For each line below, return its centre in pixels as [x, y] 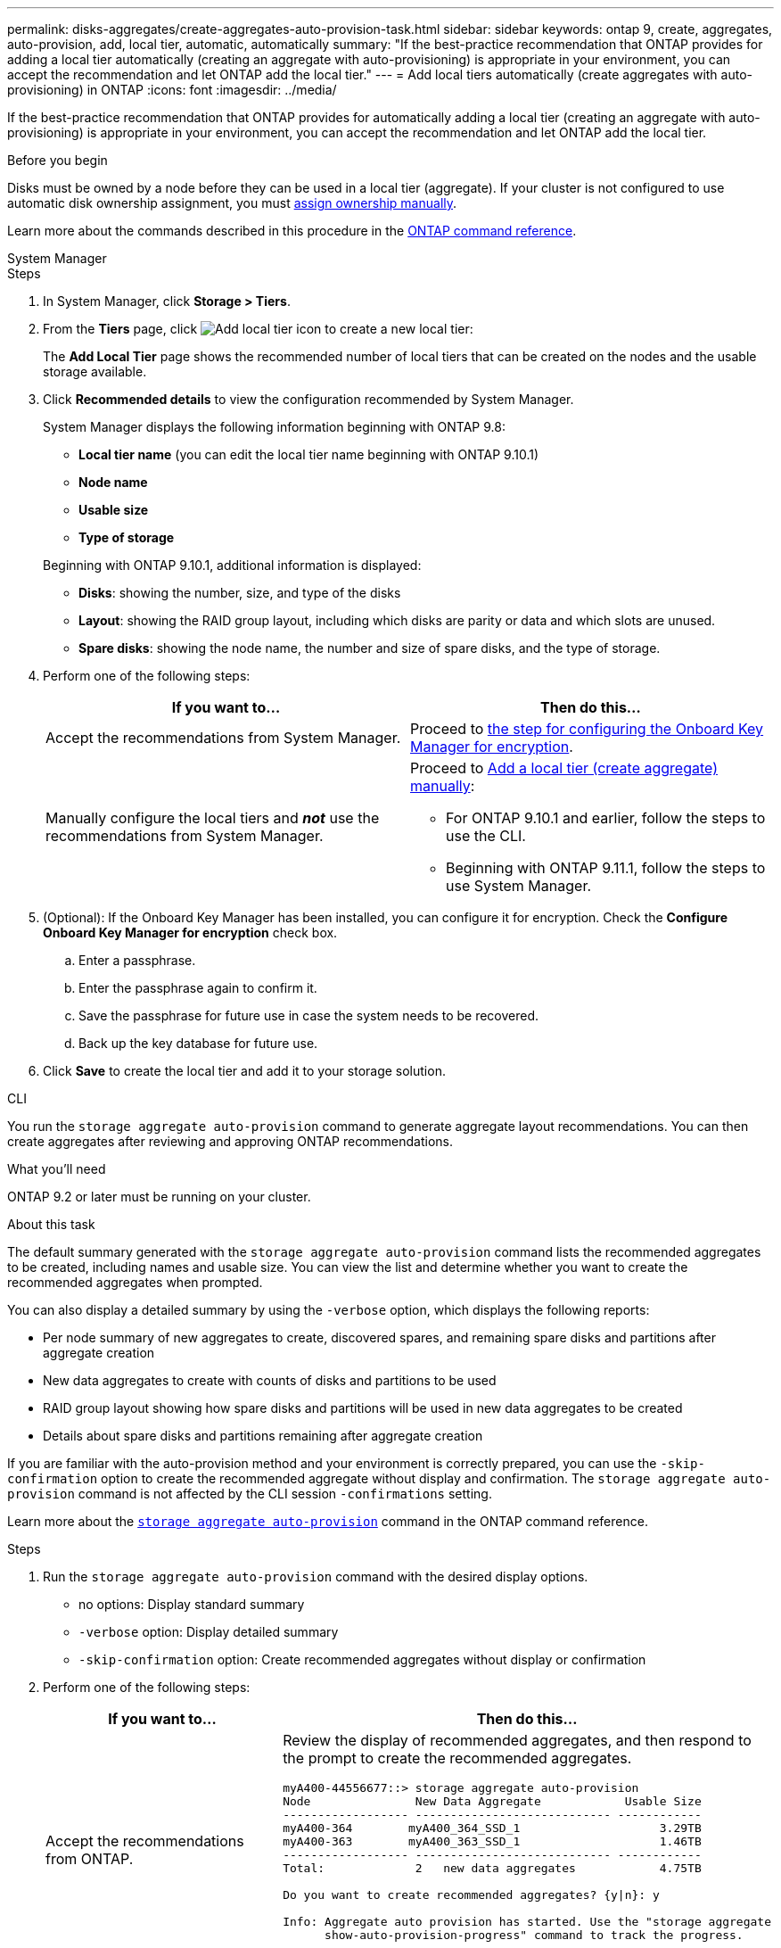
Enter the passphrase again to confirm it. [198, 988]
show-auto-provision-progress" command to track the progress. [534, 1935]
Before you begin [58, 160]
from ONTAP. [90, 1859]
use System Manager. [519, 886]
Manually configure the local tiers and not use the [213, 818]
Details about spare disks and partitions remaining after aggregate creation [263, 1436]
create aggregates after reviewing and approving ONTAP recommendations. [230, 1141]
